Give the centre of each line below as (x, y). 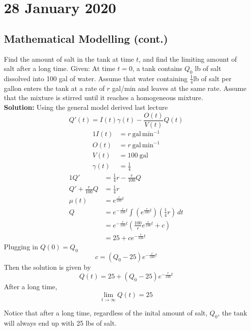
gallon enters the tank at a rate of (54, 88)
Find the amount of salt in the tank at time (69, 59)
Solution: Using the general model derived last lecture (86, 107)
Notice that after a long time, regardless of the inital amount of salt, (106, 313)
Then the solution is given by (48, 267)
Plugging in (21, 246)
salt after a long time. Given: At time (60, 68)
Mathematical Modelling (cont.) (86, 38)
